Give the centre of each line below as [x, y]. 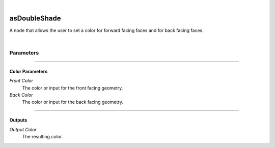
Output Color [23, 129]
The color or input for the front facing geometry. [73, 88]
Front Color [21, 81]
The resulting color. [43, 137]
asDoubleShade [35, 18]
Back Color [21, 95]
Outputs [18, 120]
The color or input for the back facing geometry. [73, 102]
